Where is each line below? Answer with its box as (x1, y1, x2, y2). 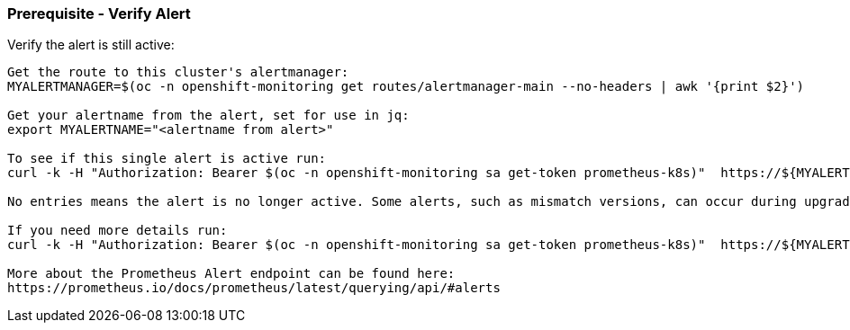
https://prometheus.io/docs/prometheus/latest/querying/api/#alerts (7, 281, 501, 296)
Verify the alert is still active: (7, 37, 175, 53)
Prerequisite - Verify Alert (7, 4, 191, 22)
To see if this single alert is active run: (7, 151, 327, 166)
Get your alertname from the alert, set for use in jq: (7, 108, 410, 123)
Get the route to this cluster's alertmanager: (7, 65, 349, 80)
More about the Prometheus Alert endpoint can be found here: (7, 266, 456, 281)
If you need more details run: (7, 223, 228, 238)
